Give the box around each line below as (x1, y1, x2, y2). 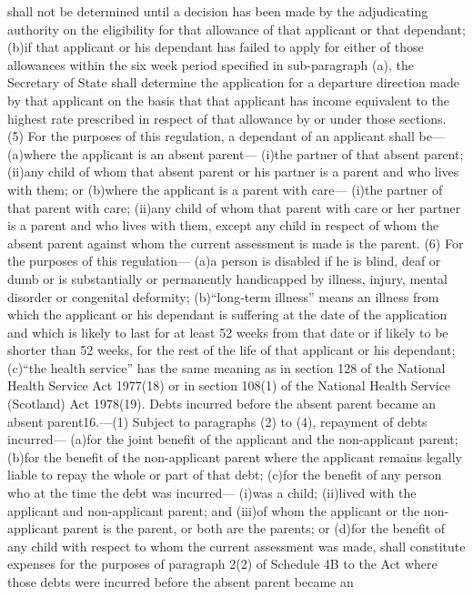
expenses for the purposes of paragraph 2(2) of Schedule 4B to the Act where (7, 554, 438, 573)
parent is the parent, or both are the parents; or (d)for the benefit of (63, 519, 446, 538)
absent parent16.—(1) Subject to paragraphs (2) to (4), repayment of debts (7, 411, 428, 430)
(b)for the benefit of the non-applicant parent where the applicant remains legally (7, 447, 462, 466)
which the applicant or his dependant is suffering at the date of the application (7, 305, 448, 324)
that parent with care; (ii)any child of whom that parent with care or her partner (7, 197, 461, 217)
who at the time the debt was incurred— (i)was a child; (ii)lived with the (7, 483, 417, 502)
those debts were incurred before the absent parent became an (7, 572, 354, 591)
